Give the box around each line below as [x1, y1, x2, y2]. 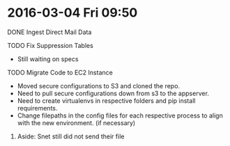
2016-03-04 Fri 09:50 [7, 5, 138, 21]
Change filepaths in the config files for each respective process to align [17, 111, 223, 120]
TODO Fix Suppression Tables [7, 41, 94, 49]
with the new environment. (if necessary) [17, 118, 136, 127]
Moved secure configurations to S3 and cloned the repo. [17, 81, 180, 90]
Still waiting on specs [17, 54, 79, 63]
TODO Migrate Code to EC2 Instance [7, 68, 113, 76]
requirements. [17, 104, 58, 112]
